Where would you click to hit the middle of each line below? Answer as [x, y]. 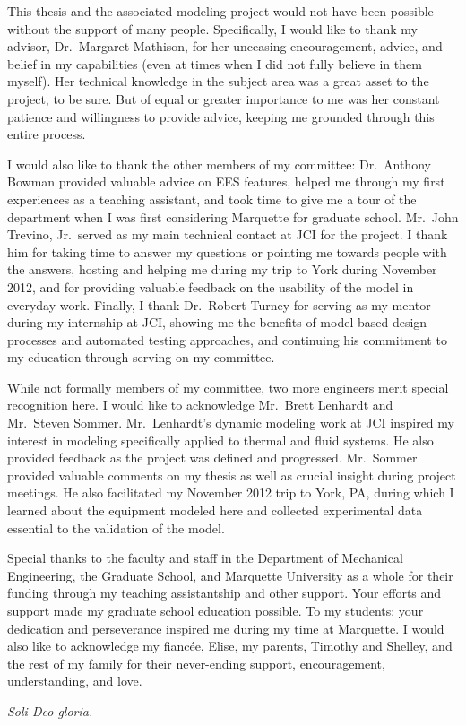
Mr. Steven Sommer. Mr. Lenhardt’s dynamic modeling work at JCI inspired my [231, 423]
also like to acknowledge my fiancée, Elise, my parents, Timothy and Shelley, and [230, 646]
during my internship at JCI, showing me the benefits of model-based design [217, 322]
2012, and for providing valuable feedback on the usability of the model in [211, 286]
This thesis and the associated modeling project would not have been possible [220, 11]
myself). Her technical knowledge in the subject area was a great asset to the [218, 81]
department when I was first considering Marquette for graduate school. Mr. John [233, 216]
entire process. [47, 134]
